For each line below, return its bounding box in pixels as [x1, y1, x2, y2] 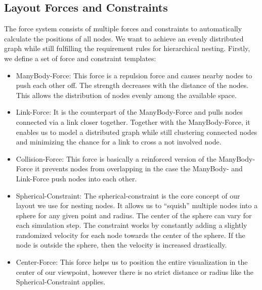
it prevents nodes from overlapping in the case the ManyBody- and [35, 163, 243, 174]
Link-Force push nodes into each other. [16, 173, 137, 183]
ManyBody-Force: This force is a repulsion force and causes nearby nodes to [16, 70, 252, 80]
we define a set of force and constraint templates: [4, 53, 156, 63]
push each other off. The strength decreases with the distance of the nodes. [16, 80, 249, 90]
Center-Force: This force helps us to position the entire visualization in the [16, 257, 248, 267]
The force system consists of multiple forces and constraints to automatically [4, 23, 242, 34]
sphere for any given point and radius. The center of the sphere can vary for [16, 210, 252, 220]
